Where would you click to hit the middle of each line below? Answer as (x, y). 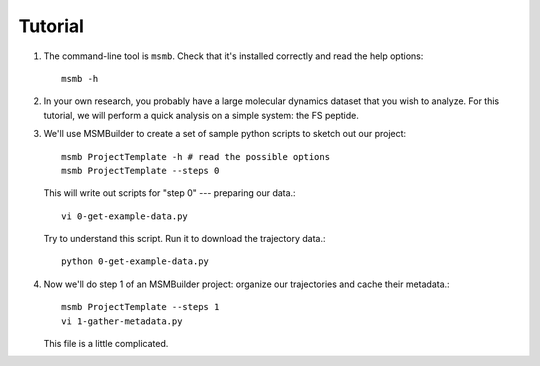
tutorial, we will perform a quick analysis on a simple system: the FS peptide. (201, 115)
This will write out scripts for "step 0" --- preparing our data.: (169, 193)
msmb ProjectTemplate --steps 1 (140, 307)
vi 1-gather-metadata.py (122, 321)
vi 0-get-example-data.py (125, 216)
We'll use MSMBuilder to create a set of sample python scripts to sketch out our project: (225, 134)
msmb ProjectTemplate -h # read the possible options (195, 156)
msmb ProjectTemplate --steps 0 (140, 170)
